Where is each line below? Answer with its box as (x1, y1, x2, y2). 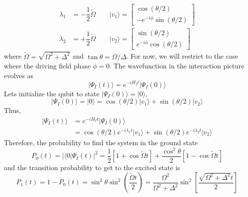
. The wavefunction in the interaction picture (109, 61, 245, 71)
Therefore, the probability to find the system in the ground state (4, 137, 198, 147)
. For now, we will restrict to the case (126, 51, 238, 61)
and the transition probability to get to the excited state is (4, 162, 180, 172)
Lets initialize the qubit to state (4, 88, 100, 98)
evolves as (4, 70, 34, 80)
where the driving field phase (4, 61, 91, 71)
